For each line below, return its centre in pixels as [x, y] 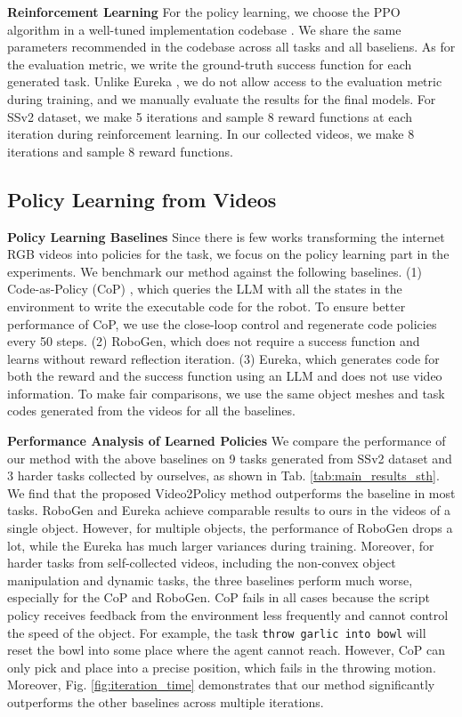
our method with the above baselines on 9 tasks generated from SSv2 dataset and [230, 458]
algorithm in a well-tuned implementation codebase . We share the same [204, 29]
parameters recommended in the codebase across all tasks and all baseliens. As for [231, 47]
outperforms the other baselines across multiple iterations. [166, 702]
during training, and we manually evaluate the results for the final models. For [222, 98]
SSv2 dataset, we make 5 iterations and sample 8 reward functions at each [210, 116]
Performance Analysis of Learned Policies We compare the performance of [227, 441]
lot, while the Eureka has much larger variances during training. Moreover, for [221, 545]
